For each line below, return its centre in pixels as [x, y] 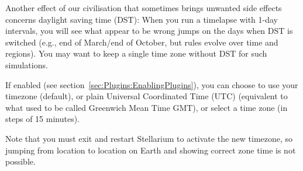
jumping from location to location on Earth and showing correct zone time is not [151, 150]
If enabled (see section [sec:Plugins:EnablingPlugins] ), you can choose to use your [152, 84]
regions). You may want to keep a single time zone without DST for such [136, 53]
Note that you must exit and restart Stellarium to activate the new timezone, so [149, 138]
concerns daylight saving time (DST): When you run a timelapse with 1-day [142, 19]
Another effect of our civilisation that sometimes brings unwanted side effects [144, 8]
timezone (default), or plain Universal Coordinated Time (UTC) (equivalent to [147, 96]
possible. [20, 161]
